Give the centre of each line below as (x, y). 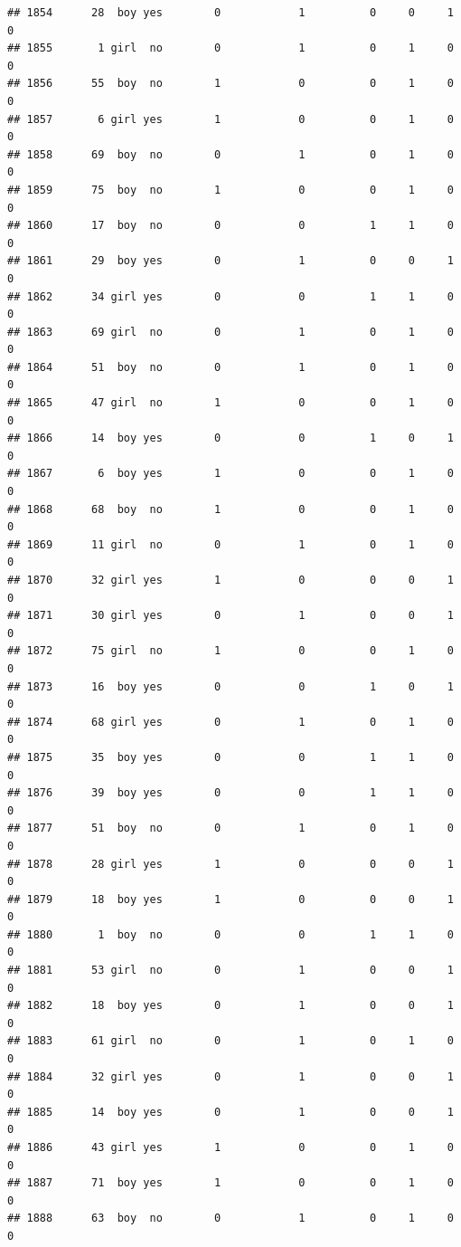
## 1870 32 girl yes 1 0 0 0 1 (230, 580)
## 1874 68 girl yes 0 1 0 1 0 (230, 722)
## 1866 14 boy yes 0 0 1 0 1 (230, 438)
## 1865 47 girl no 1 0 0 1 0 (230, 403)
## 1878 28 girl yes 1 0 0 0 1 (230, 864)
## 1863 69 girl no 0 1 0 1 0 (230, 332)
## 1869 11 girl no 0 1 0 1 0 (230, 544)
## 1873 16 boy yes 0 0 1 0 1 (230, 686)
